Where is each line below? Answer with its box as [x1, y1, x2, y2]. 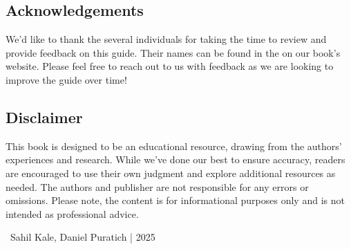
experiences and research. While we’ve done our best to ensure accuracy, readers [6, 152, 345, 167]
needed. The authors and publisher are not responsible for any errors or [6, 179, 309, 194]
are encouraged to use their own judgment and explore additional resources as [6, 165, 336, 180]
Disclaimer [6, 106, 83, 127]
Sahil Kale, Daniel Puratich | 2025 [10, 230, 155, 244]
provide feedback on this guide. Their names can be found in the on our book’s [6, 45, 341, 59]
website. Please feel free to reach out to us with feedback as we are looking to [6, 59, 334, 73]
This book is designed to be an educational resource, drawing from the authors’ [6, 138, 342, 153]
